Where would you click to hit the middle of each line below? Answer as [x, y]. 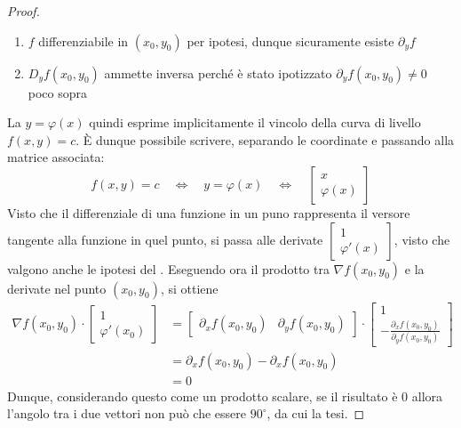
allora [427, 396]
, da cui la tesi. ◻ [316, 413]
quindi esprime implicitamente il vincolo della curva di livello [255, 122]
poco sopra [58, 92]
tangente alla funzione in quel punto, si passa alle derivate [165, 239]
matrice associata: [56, 157]
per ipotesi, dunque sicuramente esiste [290, 40]
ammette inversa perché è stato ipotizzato [218, 73]
